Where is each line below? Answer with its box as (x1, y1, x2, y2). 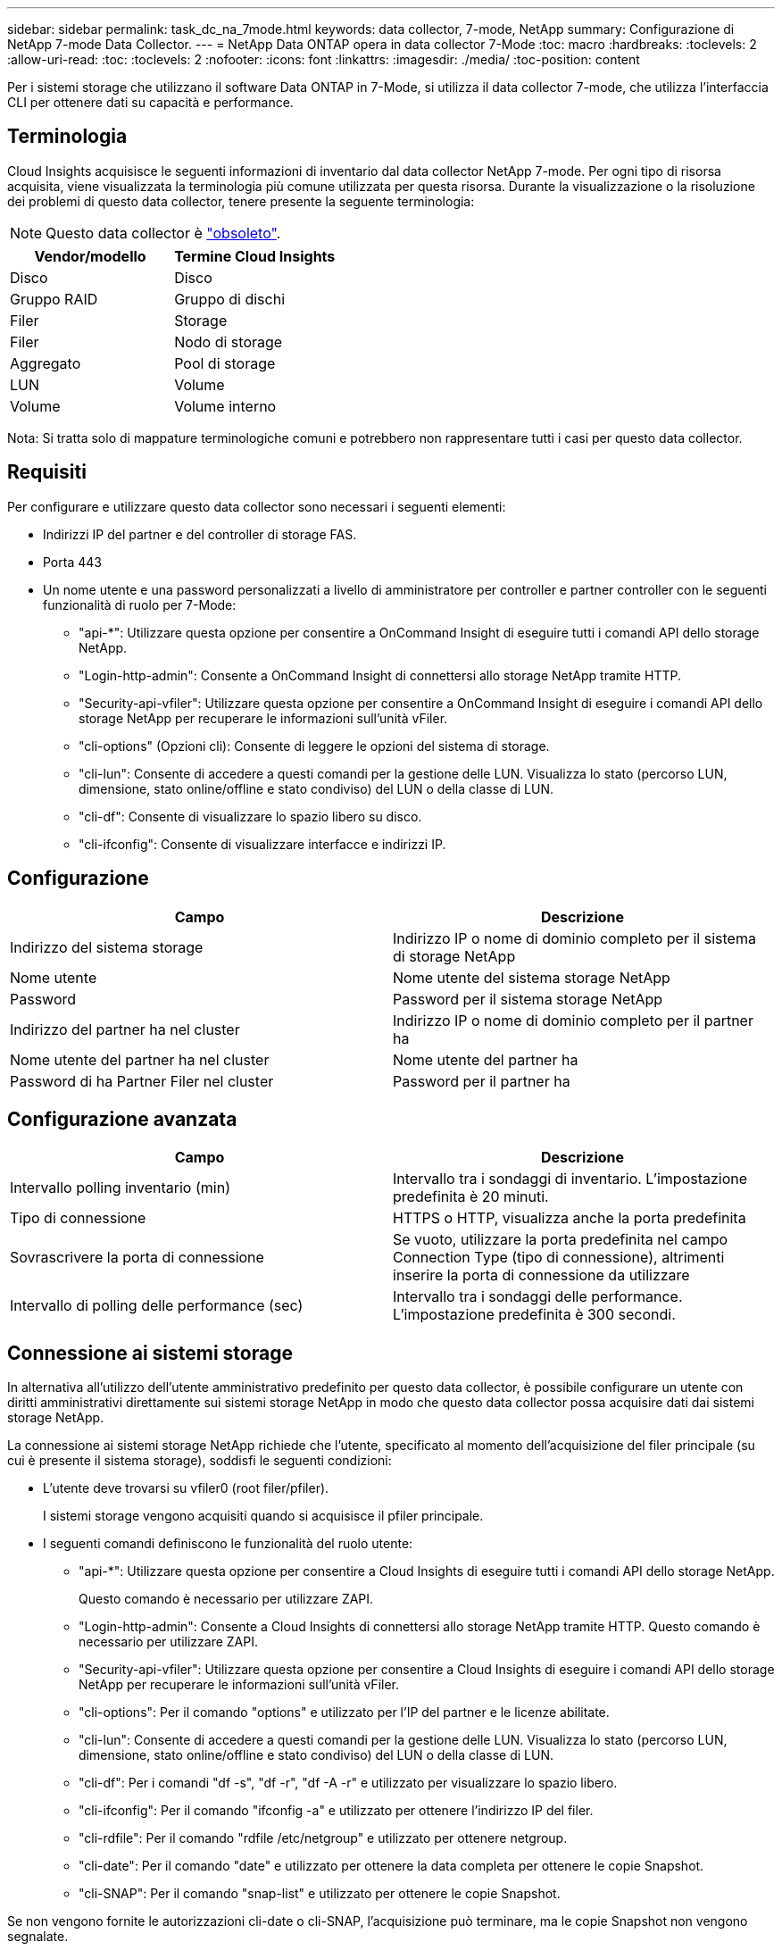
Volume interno (174, 396, 277, 415)
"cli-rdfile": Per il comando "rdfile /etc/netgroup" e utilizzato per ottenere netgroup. (79, 1830, 568, 1846)
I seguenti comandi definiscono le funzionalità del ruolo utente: (43, 1536, 413, 1552)
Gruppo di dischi (174, 289, 286, 308)
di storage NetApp (393, 946, 516, 965)
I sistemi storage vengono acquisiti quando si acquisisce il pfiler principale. (43, 1508, 484, 1524)
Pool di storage (174, 354, 276, 372)
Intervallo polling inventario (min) (10, 1179, 230, 1197)
